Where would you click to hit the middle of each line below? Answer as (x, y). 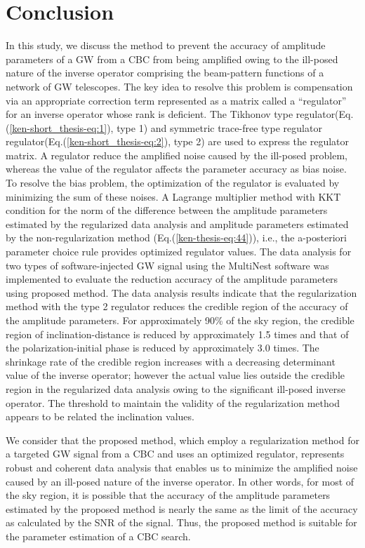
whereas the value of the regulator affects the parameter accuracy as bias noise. (176, 169)
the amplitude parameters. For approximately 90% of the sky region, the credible (180, 320)
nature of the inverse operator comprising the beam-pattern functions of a (165, 73)
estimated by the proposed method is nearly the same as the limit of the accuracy (182, 508)
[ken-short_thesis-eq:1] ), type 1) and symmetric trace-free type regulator (166, 127)
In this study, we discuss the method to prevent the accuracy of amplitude (166, 45)
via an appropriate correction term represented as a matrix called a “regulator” (176, 100)
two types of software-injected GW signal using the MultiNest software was (167, 265)
